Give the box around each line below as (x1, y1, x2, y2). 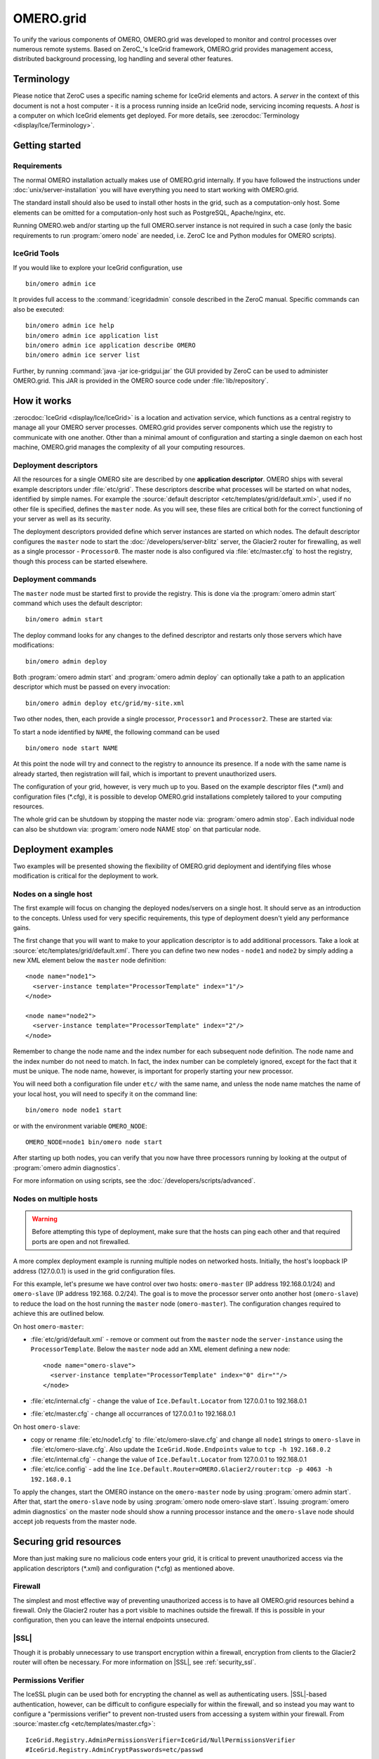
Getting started (13, 139, 81, 151)
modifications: (13, 641, 55, 649)
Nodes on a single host (13, 889, 93, 898)
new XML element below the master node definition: (13, 956, 166, 965)
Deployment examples (13, 843, 114, 855)
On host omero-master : (13, 1322, 84, 1331)
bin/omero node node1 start (25, 1106, 122, 1115)
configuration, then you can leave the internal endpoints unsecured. (13, 1615, 210, 1625)
